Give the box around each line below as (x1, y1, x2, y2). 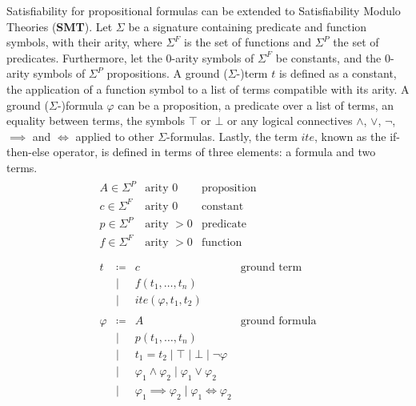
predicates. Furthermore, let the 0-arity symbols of (6, 49, 254, 66)
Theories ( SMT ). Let (6, 18, 113, 34)
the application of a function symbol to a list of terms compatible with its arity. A (6, 80, 410, 97)
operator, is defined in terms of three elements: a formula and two (53, 143, 376, 160)
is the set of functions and (184, 34, 311, 50)
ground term (240, 261, 302, 273)
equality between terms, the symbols (6, 112, 186, 129)
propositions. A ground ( (106, 65, 228, 82)
